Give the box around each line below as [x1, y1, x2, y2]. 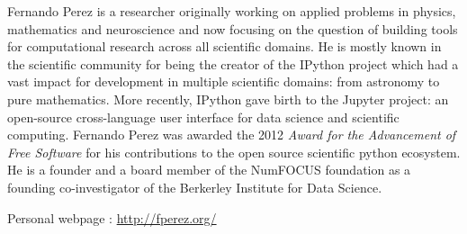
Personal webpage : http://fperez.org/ [7, 208, 217, 227]
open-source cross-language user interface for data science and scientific [7, 107, 400, 126]
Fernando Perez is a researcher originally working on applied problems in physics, [7, 2, 456, 20]
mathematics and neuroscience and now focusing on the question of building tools [7, 19, 458, 38]
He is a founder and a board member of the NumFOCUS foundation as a [7, 160, 411, 179]
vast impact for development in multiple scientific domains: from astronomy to [7, 72, 440, 91]
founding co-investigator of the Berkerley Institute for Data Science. [7, 177, 382, 196]
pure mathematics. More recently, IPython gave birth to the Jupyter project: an [7, 89, 449, 108]
